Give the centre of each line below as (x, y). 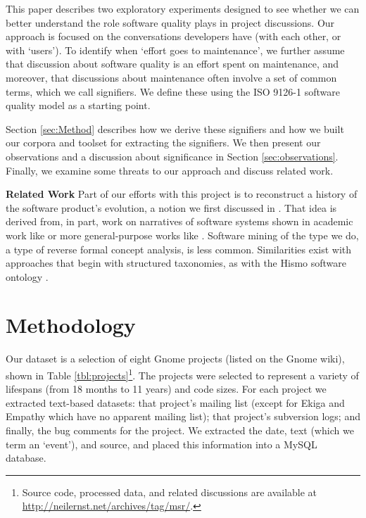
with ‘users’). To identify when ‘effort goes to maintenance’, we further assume (175, 50)
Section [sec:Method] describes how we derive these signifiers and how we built (175, 128)
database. (26, 458)
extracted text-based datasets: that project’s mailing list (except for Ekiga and (175, 402)
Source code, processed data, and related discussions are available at (170, 492)
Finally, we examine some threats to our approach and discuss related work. (170, 170)
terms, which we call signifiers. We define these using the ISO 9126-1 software (173, 91)
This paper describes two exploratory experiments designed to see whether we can (183, 8)
